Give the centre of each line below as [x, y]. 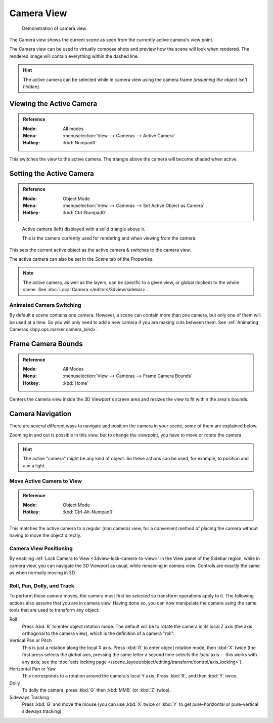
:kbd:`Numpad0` [80, 143]
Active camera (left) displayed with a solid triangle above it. [84, 229]
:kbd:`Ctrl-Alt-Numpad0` [88, 512]
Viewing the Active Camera [53, 104]
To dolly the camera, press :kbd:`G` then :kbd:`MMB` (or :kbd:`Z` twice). [97, 690]
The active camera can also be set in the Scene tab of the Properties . [81, 259]
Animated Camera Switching [45, 305]
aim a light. [34, 465]
